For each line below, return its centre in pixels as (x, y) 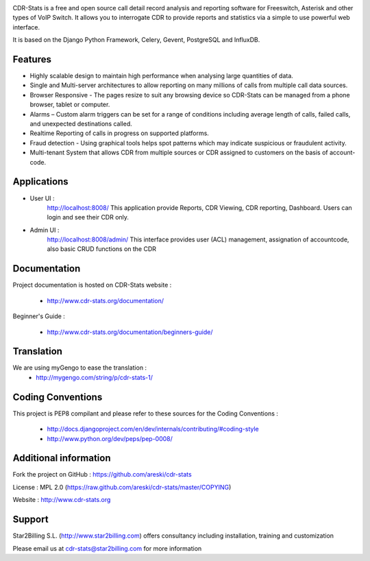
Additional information (62, 458)
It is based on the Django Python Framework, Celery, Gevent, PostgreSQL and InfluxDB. (136, 40)
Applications (40, 182)
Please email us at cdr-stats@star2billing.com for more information (107, 548)
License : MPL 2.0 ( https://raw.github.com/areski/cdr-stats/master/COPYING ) (122, 487)
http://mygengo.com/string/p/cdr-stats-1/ (95, 377)
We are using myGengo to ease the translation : (80, 368)
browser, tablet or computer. (70, 105)
